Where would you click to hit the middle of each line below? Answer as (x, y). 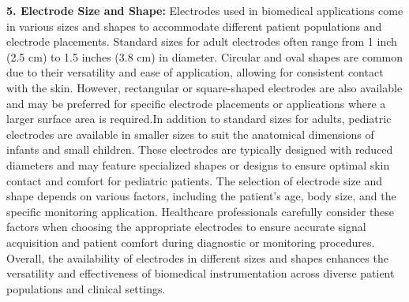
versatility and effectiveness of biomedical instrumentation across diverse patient (201, 273)
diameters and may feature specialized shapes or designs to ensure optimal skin (198, 164)
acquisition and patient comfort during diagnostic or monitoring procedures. (191, 242)
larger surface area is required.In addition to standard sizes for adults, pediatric (199, 119)
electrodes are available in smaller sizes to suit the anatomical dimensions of (190, 134)
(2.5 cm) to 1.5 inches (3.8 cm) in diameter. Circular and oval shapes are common (204, 56)
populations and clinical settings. (86, 288)
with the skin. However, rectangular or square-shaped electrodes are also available (204, 87)
